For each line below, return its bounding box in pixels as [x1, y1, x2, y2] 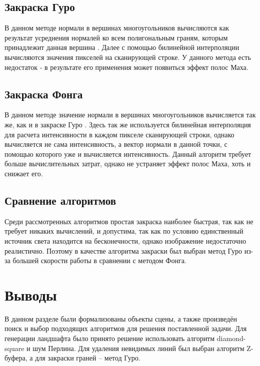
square [4, 343, 24, 353]
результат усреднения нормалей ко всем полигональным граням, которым [4, 32, 228, 42]
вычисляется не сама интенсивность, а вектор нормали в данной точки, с [4, 139, 227, 149]
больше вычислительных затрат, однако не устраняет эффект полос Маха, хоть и [4, 158, 251, 169]
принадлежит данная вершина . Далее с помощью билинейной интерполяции [4, 42, 239, 52]
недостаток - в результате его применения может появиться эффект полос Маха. [4, 61, 248, 72]
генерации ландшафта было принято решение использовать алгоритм [4, 333, 215, 344]
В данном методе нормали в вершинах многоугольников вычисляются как [4, 22, 229, 33]
